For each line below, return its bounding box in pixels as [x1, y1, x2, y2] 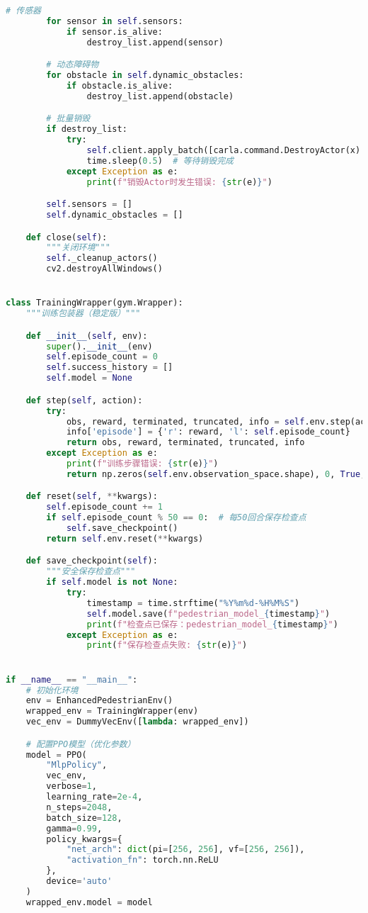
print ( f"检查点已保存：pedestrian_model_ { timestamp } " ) [86, 619, 338, 629]
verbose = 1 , [46, 781, 97, 792]
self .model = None [46, 373, 133, 383]
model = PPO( [25, 749, 87, 760]
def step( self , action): [25, 395, 143, 405]
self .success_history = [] [46, 362, 173, 373]
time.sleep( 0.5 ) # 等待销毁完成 [86, 155, 234, 166]
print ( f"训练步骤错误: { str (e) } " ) [66, 459, 219, 469]
